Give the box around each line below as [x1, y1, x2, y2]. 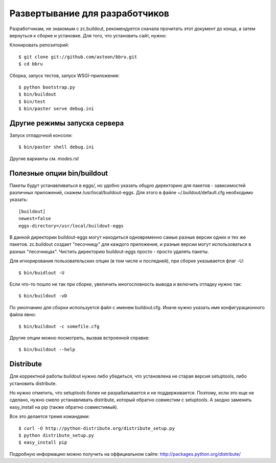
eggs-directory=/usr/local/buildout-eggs [18, 223, 124, 228]
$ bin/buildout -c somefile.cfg [18, 323, 100, 329]
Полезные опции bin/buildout [9, 169, 108, 177]
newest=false [18, 216, 51, 222]
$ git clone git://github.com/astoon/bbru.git [18, 54, 137, 60]
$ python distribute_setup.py [18, 432, 95, 438]
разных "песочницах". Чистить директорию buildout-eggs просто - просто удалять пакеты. [9, 248, 209, 254]
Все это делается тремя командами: [9, 413, 90, 420]
